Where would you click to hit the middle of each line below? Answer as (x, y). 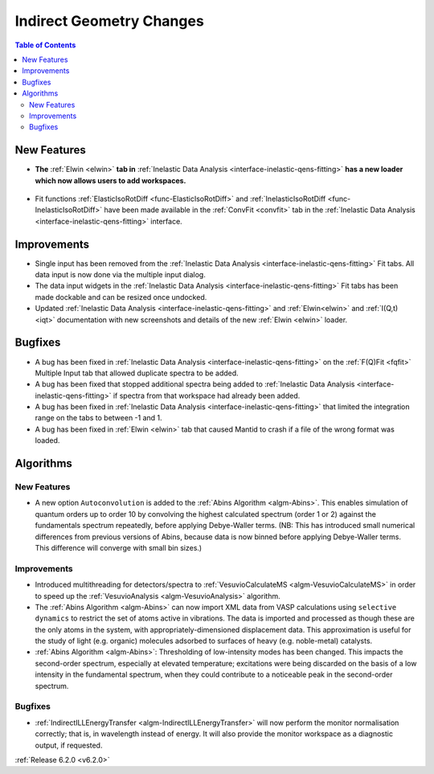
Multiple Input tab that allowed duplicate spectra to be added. (137, 373)
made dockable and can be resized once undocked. (121, 297)
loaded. (47, 440)
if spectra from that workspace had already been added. (207, 395)
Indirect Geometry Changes (109, 21)
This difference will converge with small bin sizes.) (119, 547)
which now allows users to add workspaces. (111, 180)
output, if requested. (69, 745)
